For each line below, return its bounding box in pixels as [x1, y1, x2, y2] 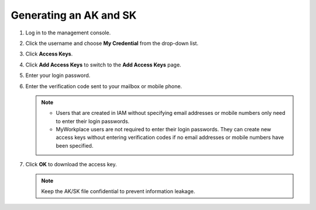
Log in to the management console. [25, 29, 111, 36]
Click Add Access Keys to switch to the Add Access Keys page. [25, 61, 181, 68]
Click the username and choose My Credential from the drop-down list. [25, 40, 199, 47]
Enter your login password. [25, 72, 91, 79]
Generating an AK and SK [11, 9, 137, 22]
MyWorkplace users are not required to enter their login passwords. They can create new [56, 126, 272, 133]
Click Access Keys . [25, 50, 73, 58]
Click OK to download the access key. [25, 161, 117, 168]
